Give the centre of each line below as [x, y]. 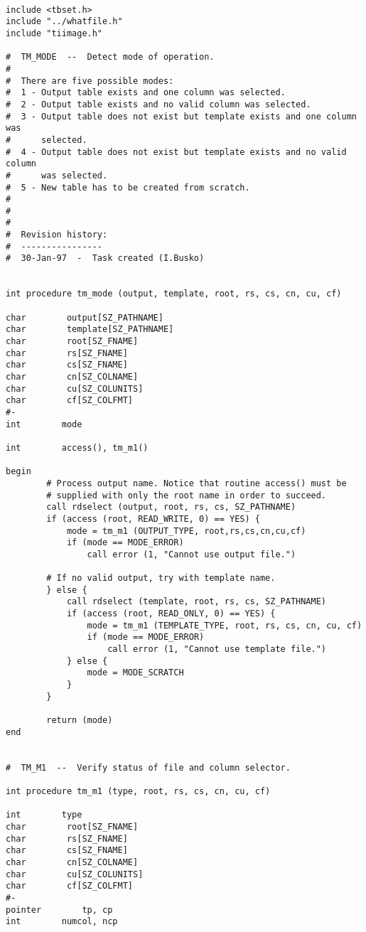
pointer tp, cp [59, 910]
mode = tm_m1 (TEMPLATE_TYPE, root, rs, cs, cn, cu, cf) [225, 625]
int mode [44, 424]
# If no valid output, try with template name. [161, 578]
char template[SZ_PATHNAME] [90, 330]
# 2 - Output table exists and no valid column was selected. [158, 104]
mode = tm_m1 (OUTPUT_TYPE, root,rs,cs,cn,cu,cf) [186, 531]
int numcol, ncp [62, 922]
